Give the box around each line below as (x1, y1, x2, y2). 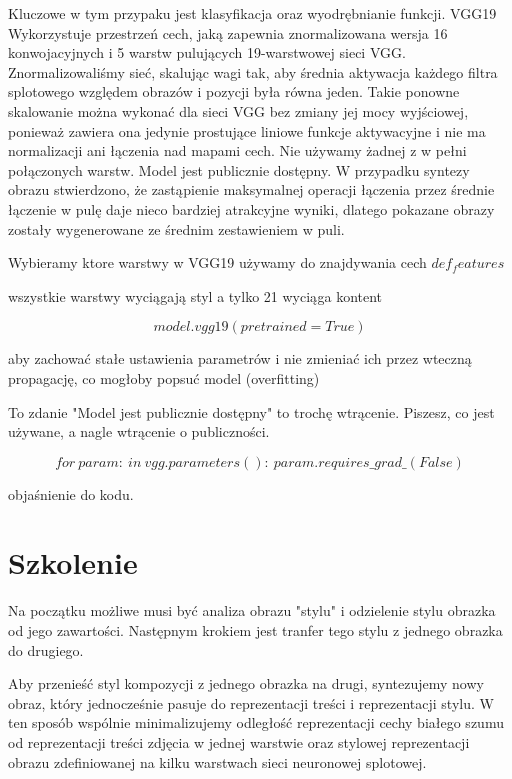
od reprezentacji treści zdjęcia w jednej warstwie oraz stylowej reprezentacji (8, 731, 470, 752)
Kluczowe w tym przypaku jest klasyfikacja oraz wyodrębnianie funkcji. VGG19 (8, 3, 497, 23)
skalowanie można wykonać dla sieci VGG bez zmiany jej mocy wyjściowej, (8, 100, 469, 121)
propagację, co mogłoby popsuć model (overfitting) (8, 367, 320, 388)
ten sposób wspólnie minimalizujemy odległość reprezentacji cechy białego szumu (8, 712, 504, 733)
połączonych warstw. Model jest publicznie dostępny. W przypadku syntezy (8, 159, 470, 180)
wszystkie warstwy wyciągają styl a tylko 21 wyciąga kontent (8, 285, 383, 306)
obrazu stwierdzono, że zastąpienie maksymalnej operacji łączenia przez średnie (8, 179, 495, 200)
